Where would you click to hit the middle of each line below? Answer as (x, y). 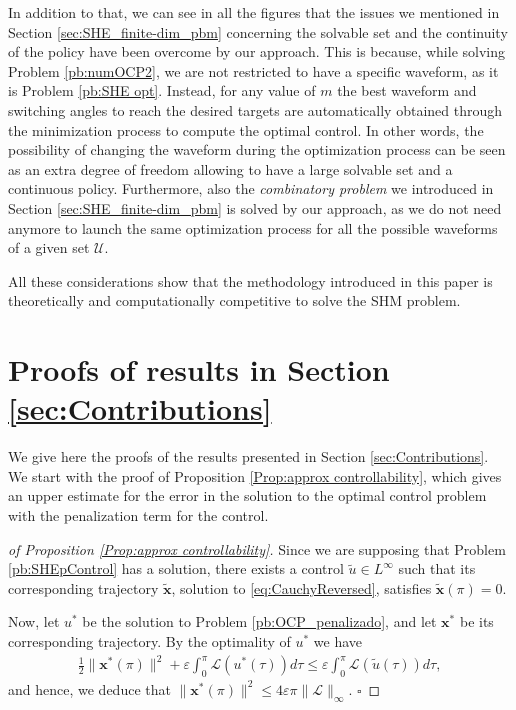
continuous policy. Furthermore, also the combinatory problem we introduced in (251, 188)
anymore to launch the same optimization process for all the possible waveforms (253, 227)
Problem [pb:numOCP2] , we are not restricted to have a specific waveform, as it (253, 70)
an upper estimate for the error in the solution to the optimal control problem (247, 495)
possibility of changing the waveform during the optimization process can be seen (257, 149)
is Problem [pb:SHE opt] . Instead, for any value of (162, 90)
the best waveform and (407, 90)
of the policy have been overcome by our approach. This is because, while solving (257, 51)
